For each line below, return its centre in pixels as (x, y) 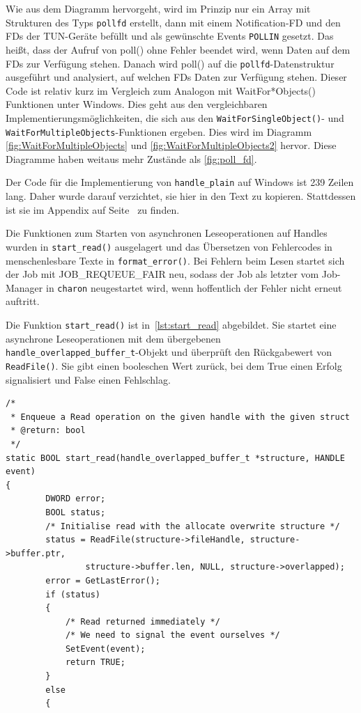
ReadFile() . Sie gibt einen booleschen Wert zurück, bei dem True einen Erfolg (174, 365)
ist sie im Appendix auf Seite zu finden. (93, 209)
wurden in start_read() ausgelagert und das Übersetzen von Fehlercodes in (169, 246)
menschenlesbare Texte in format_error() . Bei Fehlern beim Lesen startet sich (175, 260)
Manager (24, 287)
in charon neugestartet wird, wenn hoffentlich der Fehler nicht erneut (194, 287)
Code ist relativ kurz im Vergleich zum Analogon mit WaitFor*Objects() (161, 90)
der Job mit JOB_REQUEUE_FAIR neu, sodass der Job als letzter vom (162, 274)
